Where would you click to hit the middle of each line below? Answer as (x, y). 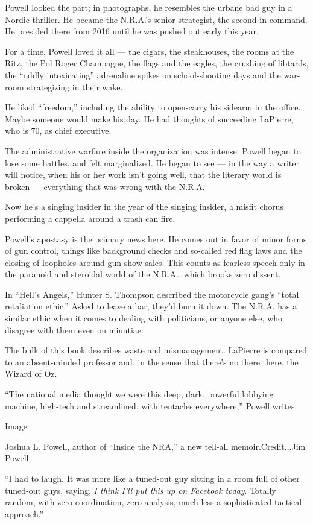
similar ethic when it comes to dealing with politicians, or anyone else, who (144, 318)
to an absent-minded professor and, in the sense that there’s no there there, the (152, 361)
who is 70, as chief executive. (58, 131)
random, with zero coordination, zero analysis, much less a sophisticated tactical (153, 502)
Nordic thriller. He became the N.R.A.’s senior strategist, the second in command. (156, 19)
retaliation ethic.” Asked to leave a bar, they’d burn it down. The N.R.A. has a (151, 306)
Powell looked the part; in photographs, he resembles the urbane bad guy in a (149, 7)
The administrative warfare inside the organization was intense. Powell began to (153, 150)
